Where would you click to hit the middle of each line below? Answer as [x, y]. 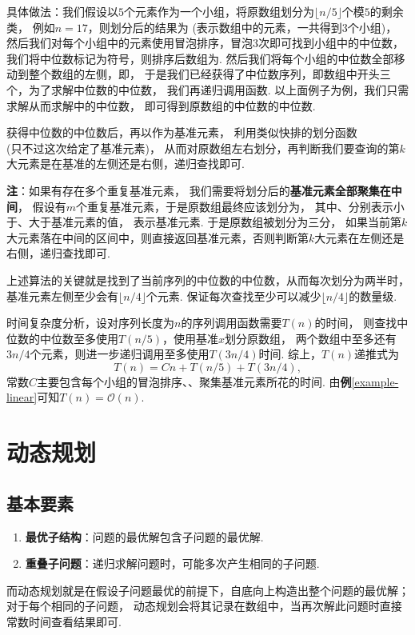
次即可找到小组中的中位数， [331, 43]
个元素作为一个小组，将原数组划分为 [219, 11]
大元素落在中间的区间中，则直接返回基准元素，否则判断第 [158, 237]
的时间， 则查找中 [361, 323]
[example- [375, 381]
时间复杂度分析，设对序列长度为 [90, 323]
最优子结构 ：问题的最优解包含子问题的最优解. [144, 536]
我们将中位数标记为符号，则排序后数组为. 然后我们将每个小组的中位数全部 [200, 58]
